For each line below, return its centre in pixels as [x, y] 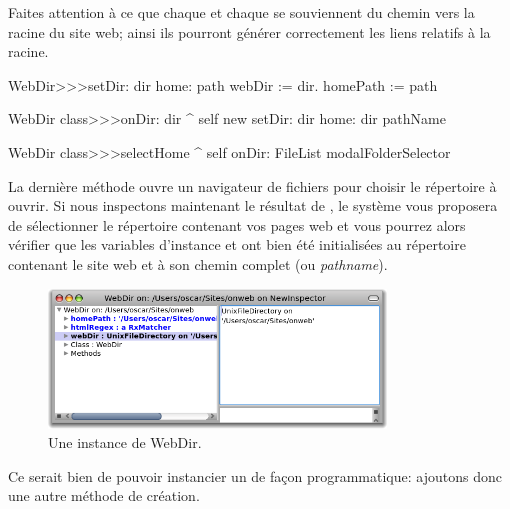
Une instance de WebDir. [125, 442]
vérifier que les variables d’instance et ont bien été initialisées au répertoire [237, 244]
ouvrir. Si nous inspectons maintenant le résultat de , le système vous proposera [253, 205]
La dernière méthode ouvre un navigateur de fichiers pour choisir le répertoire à [252, 185]
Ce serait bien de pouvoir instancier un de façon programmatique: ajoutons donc [255, 475]
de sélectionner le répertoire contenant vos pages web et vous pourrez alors [237, 224]
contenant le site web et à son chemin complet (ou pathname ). [198, 263]
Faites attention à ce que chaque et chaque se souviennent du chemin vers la [241, 12]
